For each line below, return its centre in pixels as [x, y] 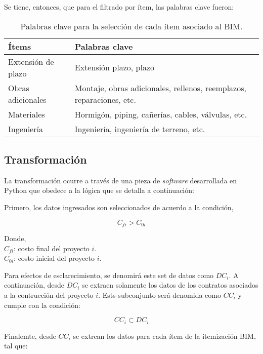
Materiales [27, 114]
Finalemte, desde [30, 336]
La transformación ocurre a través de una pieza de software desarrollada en [121, 180]
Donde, [15, 238]
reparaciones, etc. [105, 99]
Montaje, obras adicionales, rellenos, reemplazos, [160, 88]
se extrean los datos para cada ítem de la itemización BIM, [164, 336]
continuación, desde [34, 285]
